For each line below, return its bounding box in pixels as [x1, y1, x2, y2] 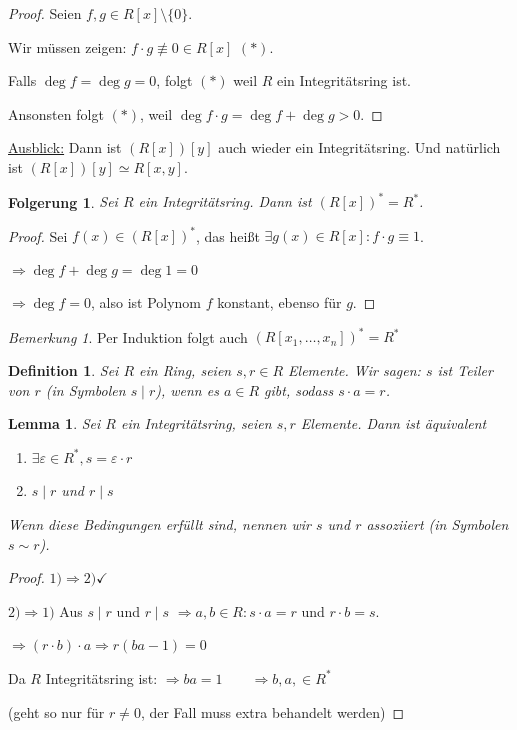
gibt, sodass [264, 379, 334, 400]
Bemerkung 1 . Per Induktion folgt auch [8, 326, 248, 347]
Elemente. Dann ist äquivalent [300, 413, 487, 434]
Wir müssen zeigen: [8, 36, 127, 57]
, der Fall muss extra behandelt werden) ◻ [140, 701, 405, 722]
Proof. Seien [8, 3, 82, 23]
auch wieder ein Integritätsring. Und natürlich [218, 137, 501, 158]
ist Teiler [437, 360, 493, 381]
